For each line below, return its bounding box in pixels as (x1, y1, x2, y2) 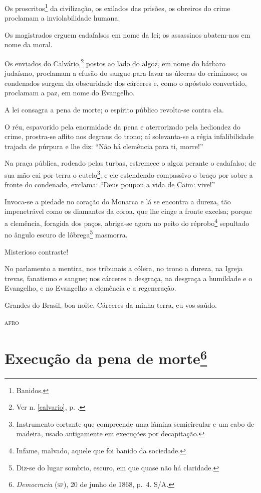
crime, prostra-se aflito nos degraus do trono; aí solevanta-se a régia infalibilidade (5, 131, 254, 142)
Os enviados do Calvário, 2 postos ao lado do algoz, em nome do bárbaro (5, 57, 226, 68)
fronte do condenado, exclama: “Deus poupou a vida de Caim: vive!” (5, 179, 215, 190)
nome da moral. (5, 39, 53, 50)
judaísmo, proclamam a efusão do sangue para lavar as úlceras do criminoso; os (5, 68, 247, 78)
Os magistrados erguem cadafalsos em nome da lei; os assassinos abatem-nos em (5, 29, 250, 40)
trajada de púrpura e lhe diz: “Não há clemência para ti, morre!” (5, 141, 203, 151)
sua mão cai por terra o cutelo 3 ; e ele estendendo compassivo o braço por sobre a (5, 168, 253, 180)
